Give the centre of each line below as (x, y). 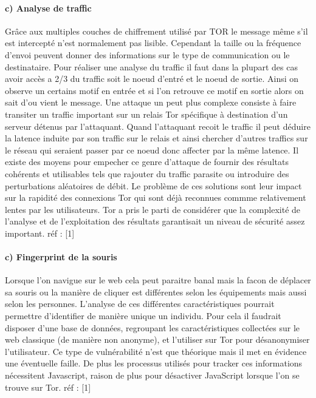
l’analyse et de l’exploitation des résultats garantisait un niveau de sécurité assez (155, 221)
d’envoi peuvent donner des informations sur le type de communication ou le (147, 54)
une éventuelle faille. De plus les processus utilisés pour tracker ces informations (154, 363)
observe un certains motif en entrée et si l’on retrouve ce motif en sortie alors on (154, 90)
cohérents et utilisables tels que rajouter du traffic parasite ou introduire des (147, 173)
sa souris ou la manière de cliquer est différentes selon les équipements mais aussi (156, 292)
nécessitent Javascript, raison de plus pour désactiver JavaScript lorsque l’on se (152, 375)
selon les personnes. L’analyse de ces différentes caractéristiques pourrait (140, 304)
